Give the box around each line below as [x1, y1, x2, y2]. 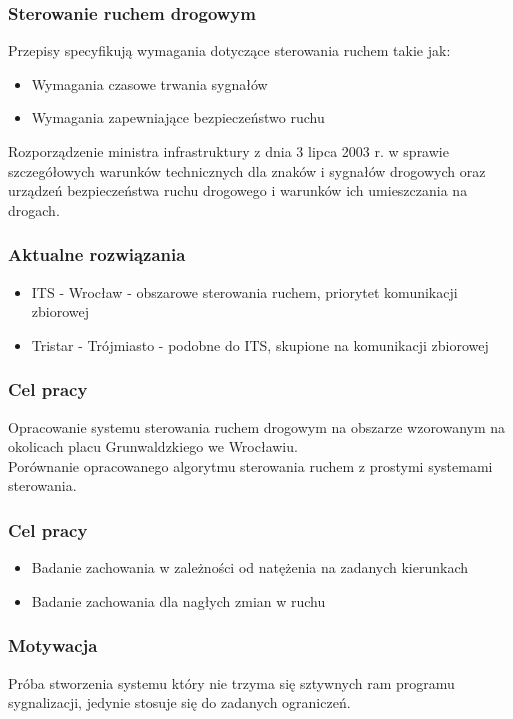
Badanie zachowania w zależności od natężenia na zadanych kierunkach [31, 557, 469, 578]
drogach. [8, 199, 60, 220]
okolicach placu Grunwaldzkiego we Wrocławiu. [8, 436, 298, 457]
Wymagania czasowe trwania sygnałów [31, 73, 268, 94]
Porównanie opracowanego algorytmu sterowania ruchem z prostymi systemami [8, 455, 493, 476]
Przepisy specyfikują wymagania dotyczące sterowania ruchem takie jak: [8, 40, 451, 61]
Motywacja [8, 633, 98, 658]
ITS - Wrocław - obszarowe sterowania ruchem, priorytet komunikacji [31, 281, 458, 302]
